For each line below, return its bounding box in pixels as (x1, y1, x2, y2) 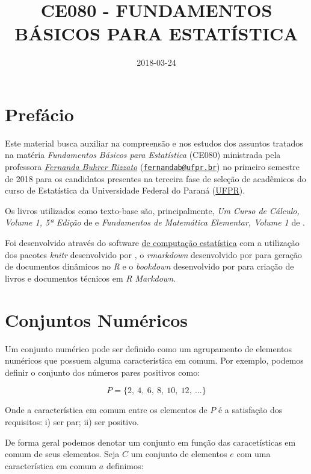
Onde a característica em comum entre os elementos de (5, 403, 208, 416)
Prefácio (5, 101, 74, 126)
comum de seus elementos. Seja (5, 447, 120, 460)
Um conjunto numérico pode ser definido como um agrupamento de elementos (5, 342, 292, 355)
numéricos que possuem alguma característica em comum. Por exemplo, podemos (5, 354, 304, 367)
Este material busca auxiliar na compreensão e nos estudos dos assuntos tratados (5, 136, 303, 149)
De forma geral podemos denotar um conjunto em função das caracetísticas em (5, 435, 296, 448)
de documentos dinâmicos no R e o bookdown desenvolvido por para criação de (5, 260, 294, 273)
